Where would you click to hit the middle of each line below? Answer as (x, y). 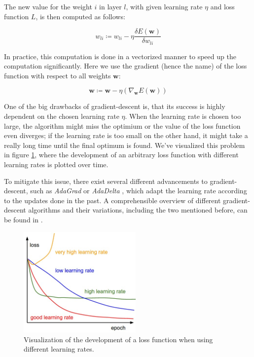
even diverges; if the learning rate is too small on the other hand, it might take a (126, 135)
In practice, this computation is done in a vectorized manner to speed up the (120, 56)
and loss (222, 6)
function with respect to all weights (57, 75)
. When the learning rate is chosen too (183, 116)
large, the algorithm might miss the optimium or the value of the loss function (122, 125)
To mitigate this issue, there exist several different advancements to (106, 181)
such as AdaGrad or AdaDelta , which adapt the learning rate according (139, 191)
